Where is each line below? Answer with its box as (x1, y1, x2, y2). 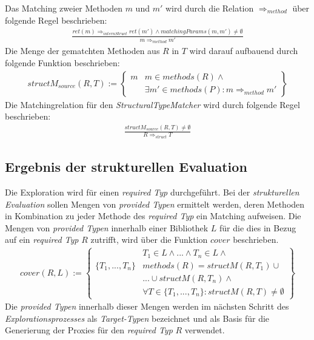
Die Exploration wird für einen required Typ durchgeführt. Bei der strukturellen (5, 185, 299, 198)
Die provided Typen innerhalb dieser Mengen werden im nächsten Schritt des (5, 300, 289, 313)
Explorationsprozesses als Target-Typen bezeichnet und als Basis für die (5, 311, 270, 324)
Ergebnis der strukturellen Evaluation (5, 157, 247, 176)
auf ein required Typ (5, 233, 79, 246)
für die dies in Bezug (219, 221, 296, 234)
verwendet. (184, 324, 225, 336)
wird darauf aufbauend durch (189, 44, 298, 57)
